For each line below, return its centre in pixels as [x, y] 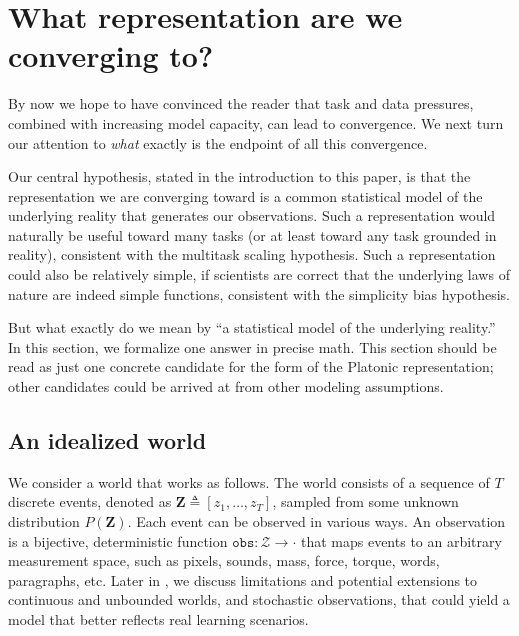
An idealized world [107, 440]
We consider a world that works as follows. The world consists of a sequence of [249, 481]
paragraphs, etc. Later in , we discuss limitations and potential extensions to [243, 579]
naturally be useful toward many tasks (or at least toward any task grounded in [252, 234]
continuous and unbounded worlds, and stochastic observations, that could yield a [259, 599]
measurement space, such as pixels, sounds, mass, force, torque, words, [224, 560]
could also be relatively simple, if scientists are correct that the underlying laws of [259, 274]
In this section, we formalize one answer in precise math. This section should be [252, 346]
